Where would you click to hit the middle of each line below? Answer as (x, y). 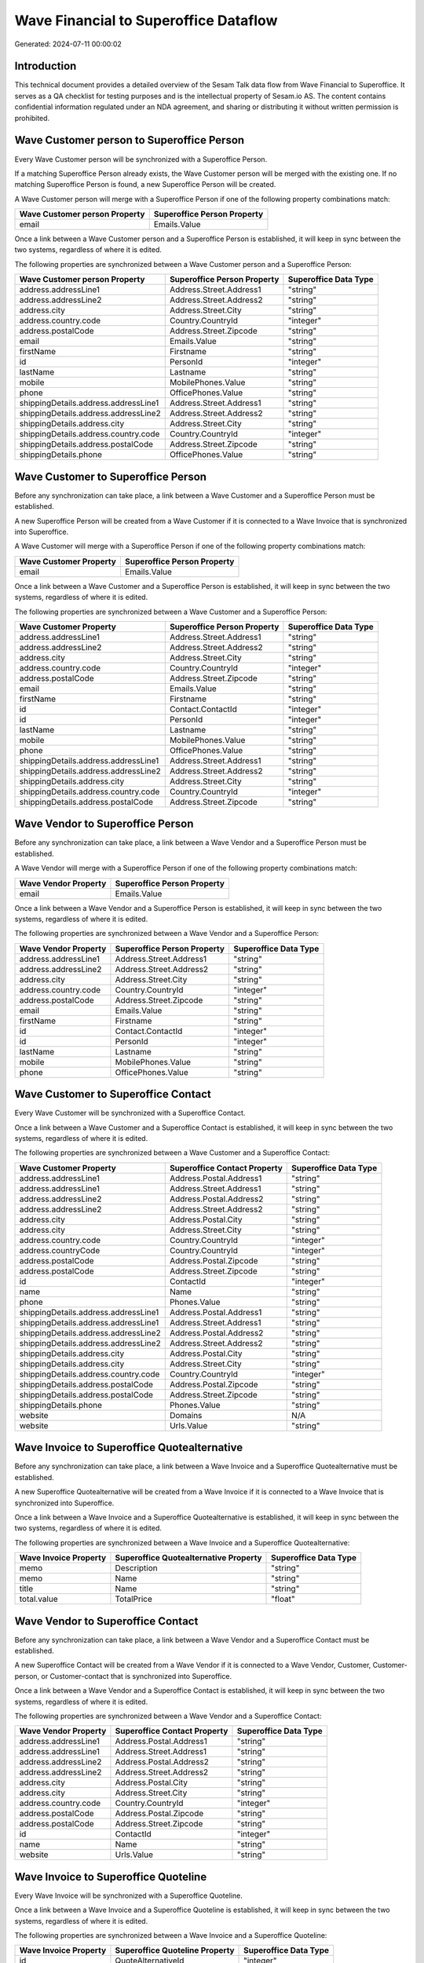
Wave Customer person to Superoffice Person (130, 140)
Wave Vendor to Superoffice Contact (106, 1621)
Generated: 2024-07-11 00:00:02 (68, 44)
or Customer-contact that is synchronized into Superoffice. (136, 1676)
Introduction (46, 66)
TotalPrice (134, 1599)
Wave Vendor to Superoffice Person (104, 824)
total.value (38, 1599)
